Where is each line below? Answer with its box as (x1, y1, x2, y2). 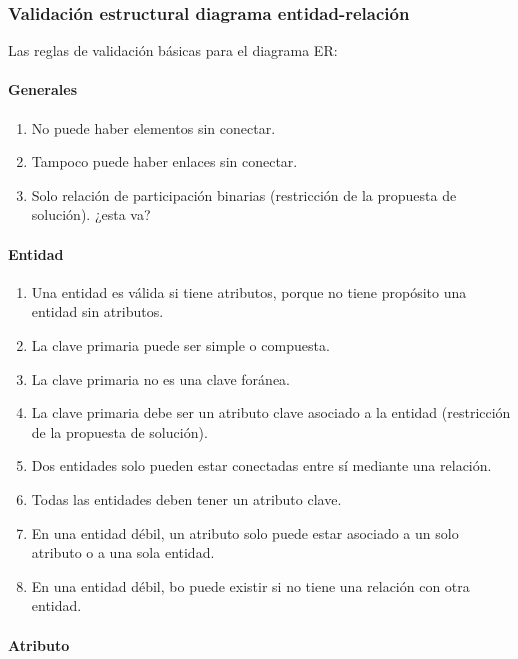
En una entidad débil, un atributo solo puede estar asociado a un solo (31, 522, 459, 543)
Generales (8, 79, 78, 100)
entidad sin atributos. (31, 301, 164, 322)
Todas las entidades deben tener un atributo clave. (31, 488, 342, 509)
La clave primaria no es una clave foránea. (31, 368, 290, 389)
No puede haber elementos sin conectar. (31, 117, 276, 138)
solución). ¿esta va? (31, 204, 151, 225)
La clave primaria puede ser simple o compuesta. (31, 334, 330, 355)
